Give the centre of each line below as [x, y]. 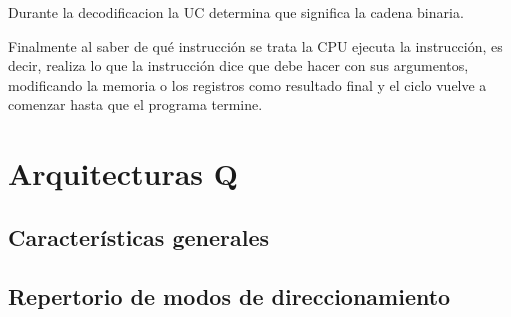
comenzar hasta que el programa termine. [135, 104]
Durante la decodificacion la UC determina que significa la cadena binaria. [236, 12]
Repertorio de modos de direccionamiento [229, 295]
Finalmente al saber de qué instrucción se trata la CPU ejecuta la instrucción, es [255, 45]
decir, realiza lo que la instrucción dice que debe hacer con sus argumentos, [238, 65]
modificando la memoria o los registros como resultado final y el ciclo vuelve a [247, 84]
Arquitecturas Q [123, 173]
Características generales [139, 236]
